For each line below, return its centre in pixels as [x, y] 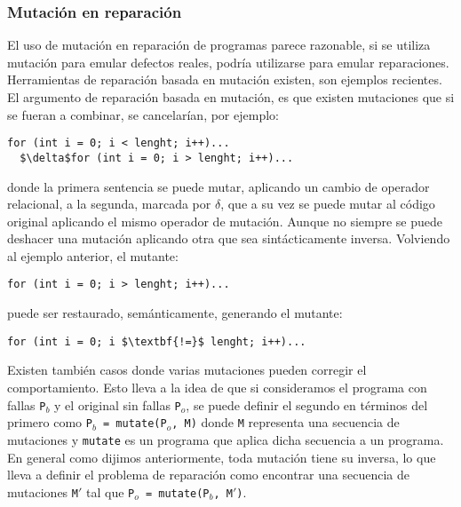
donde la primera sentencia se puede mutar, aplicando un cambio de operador [219, 186]
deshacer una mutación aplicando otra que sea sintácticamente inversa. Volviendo [229, 238]
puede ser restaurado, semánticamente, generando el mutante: [175, 313]
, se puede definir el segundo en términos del [307, 404]
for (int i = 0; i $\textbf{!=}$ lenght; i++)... [157, 341]
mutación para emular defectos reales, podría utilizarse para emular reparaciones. [228, 62]
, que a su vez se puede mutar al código [328, 204]
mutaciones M [43, 491]
